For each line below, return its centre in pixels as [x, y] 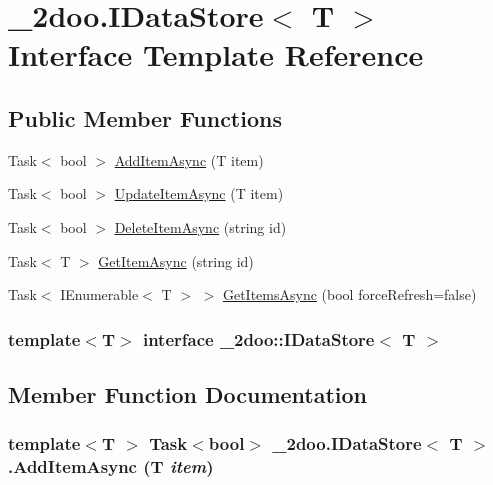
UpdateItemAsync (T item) [199, 193]
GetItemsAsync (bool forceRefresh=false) [349, 294]
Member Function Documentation [188, 393]
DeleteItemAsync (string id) [200, 226]
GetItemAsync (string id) [176, 260]
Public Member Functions [145, 117]
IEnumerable [99, 294]
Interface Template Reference [216, 54]
